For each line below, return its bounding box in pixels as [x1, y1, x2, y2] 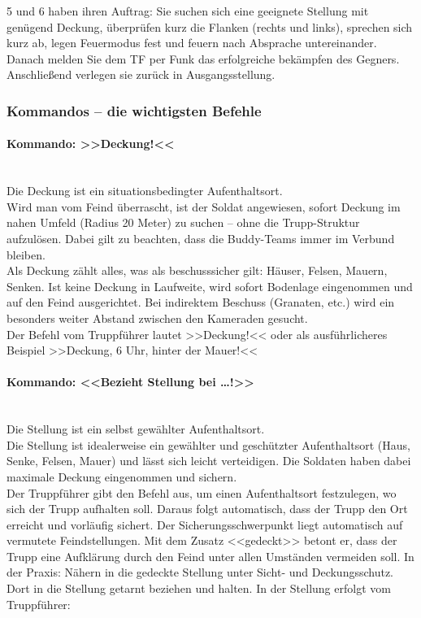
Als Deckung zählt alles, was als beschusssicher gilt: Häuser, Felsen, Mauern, [7, 262, 388, 279]
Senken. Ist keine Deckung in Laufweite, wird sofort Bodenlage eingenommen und [7, 277, 413, 294]
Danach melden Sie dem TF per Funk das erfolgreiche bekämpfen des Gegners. [7, 50, 400, 67]
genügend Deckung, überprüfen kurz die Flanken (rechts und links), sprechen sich [7, 18, 413, 35]
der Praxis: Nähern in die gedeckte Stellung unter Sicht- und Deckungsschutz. [7, 564, 394, 581]
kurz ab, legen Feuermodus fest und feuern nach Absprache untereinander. [7, 34, 377, 51]
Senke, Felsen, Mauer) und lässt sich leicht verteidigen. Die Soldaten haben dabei [7, 452, 411, 469]
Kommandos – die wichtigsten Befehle [7, 100, 262, 120]
